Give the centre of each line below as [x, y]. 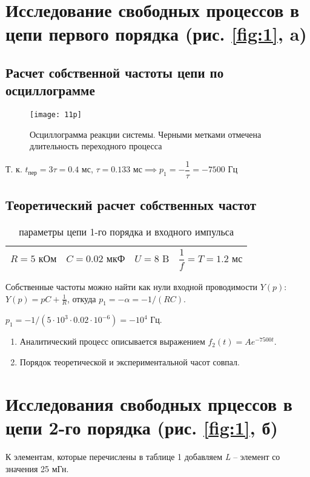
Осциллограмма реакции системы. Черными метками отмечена [146, 134]
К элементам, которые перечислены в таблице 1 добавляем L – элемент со [143, 456]
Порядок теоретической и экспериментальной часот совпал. [130, 362]
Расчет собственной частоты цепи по [115, 72]
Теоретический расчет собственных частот [131, 205]
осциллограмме [50, 90]
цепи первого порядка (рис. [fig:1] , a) [156, 34]
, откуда [81, 298]
